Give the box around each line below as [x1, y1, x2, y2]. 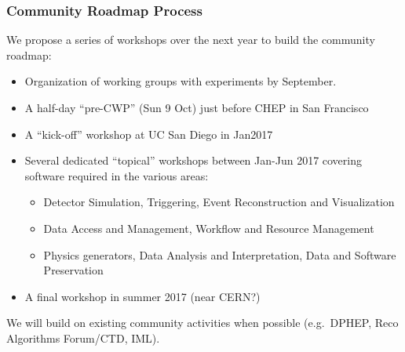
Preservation [43, 262, 104, 278]
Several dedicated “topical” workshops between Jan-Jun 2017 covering [24, 152, 362, 169]
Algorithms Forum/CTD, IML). [6, 329, 160, 346]
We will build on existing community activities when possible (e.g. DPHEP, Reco [6, 314, 399, 331]
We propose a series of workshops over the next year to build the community [6, 31, 375, 48]
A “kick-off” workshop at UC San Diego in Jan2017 [24, 125, 273, 142]
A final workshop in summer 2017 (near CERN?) [24, 288, 261, 304]
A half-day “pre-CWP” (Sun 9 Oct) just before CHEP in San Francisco [24, 100, 369, 115]
